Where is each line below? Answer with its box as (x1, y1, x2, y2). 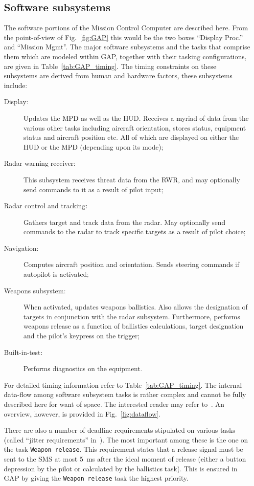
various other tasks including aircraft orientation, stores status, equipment (23, 122, 246, 133)
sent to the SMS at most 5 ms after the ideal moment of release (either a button (4, 454, 246, 464)
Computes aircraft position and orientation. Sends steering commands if (23, 259, 239, 269)
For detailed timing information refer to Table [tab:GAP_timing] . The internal (4, 379, 242, 390)
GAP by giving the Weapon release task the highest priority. (4, 473, 188, 483)
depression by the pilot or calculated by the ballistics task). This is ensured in (4, 463, 238, 473)
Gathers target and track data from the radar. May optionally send (23, 217, 226, 227)
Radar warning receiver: (4, 158, 76, 168)
